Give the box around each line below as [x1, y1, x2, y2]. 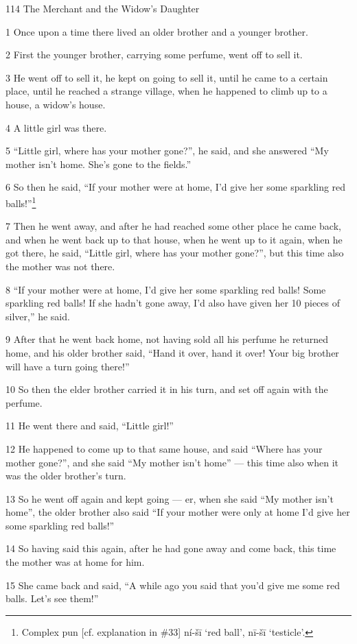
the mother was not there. [5, 259, 115, 273]
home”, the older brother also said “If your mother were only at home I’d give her [5, 505, 350, 519]
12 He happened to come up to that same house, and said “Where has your [5, 441, 323, 455]
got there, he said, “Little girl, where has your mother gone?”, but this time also [5, 246, 344, 260]
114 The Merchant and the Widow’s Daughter [5, 1, 200, 15]
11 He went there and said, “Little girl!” [5, 418, 174, 433]
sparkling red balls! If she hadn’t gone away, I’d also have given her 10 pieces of [5, 296, 340, 310]
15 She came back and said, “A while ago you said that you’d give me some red [5, 577, 341, 592]
